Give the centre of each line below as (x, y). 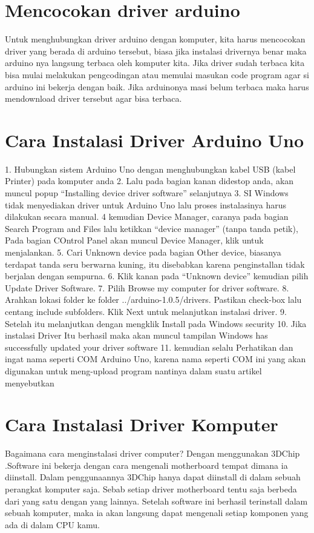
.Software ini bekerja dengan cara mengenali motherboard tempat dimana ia (146, 465)
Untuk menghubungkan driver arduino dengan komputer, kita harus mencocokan (155, 39)
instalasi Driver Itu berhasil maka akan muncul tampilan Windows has (136, 335)
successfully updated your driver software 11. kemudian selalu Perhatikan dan (149, 347)
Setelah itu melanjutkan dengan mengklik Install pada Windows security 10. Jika (156, 323)
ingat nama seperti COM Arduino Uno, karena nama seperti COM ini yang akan (155, 359)
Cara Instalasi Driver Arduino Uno (155, 140)
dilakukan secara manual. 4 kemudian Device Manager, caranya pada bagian (147, 217)
